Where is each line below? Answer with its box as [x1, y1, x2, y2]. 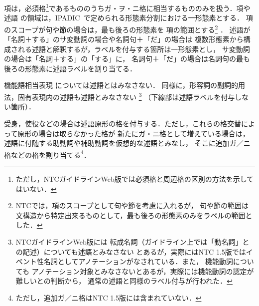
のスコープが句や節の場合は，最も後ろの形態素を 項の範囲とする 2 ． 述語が [4, 22, 251, 34]
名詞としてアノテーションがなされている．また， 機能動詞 [43, 256, 233, 267]
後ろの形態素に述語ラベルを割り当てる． [4, 63, 136, 73]
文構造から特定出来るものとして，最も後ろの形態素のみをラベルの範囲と [15, 210, 253, 220]
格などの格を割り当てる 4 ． [4, 148, 91, 160]
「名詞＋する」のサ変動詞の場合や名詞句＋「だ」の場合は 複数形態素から [4, 34, 244, 44]
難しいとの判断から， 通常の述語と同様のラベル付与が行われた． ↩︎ [15, 276, 233, 286]
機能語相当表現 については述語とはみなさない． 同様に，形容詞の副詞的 [4, 80, 238, 90]
